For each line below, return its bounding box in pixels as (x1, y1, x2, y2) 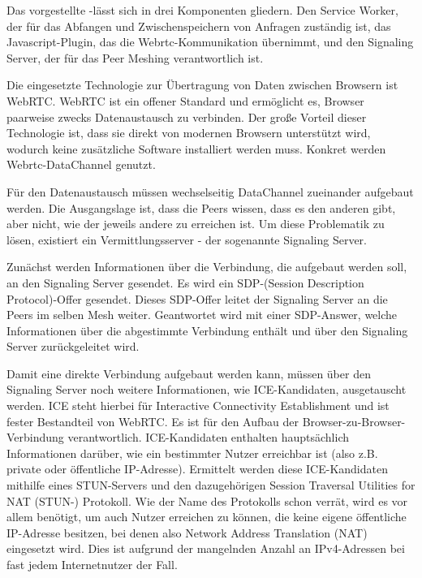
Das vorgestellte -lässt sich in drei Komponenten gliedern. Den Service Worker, (6, 2, 398, 18)
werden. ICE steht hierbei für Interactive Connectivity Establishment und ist (6, 397, 390, 414)
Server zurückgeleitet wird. (6, 338, 140, 355)
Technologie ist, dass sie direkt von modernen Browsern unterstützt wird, (6, 124, 371, 141)
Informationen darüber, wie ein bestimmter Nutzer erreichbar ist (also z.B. (6, 444, 378, 461)
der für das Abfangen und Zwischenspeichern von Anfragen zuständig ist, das (6, 17, 391, 34)
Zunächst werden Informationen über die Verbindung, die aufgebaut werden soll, (6, 258, 407, 275)
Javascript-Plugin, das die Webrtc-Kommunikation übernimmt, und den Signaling (6, 33, 414, 50)
